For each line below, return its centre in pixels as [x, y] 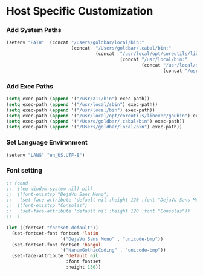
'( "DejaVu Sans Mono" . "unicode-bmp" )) [112, 239]
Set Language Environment [47, 142]
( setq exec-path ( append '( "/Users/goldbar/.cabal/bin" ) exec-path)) [96, 121]
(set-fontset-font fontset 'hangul [56, 245]
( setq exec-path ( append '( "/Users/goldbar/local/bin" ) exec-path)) [94, 127]
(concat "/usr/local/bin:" [154, 60]
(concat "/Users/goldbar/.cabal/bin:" [121, 48]
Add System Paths [34, 30]
